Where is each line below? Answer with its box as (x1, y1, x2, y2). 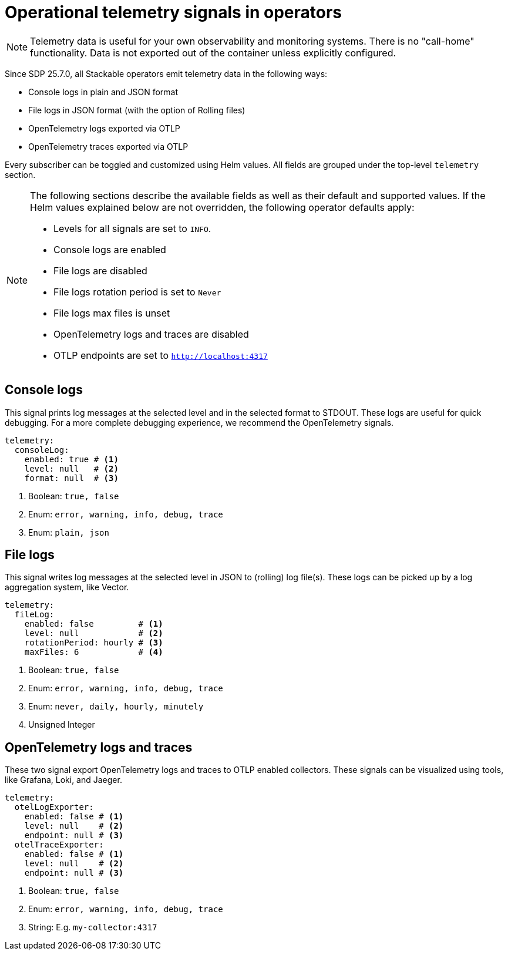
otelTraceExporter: (14, 840, 104, 850)
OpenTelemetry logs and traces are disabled (53, 328, 249, 340)
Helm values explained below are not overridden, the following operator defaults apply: (30, 201, 415, 213)
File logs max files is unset (53, 307, 170, 319)
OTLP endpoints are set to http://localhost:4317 (53, 349, 268, 361)
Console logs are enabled (53, 243, 166, 255)
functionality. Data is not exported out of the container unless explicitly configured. (30, 46, 396, 59)
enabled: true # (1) (24, 454, 119, 464)
